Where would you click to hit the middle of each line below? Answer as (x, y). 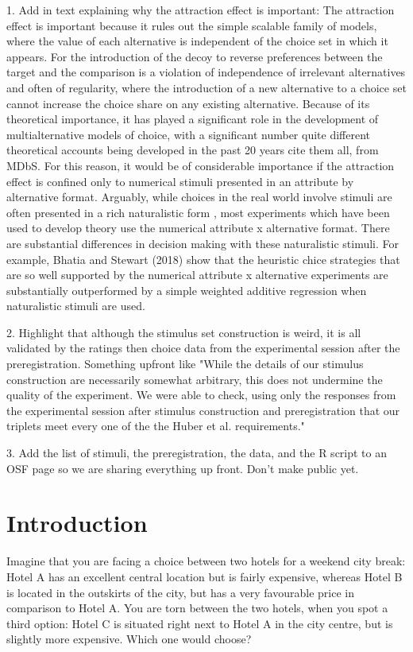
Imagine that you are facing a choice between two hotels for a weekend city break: (206, 561)
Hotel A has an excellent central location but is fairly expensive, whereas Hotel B (205, 576)
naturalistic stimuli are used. (76, 306)
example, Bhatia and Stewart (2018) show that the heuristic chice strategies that (203, 259)
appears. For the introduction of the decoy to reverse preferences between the (195, 56)
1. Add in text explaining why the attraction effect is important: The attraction (201, 10)
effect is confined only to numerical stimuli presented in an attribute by (180, 181)
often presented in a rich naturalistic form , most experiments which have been (198, 212)
